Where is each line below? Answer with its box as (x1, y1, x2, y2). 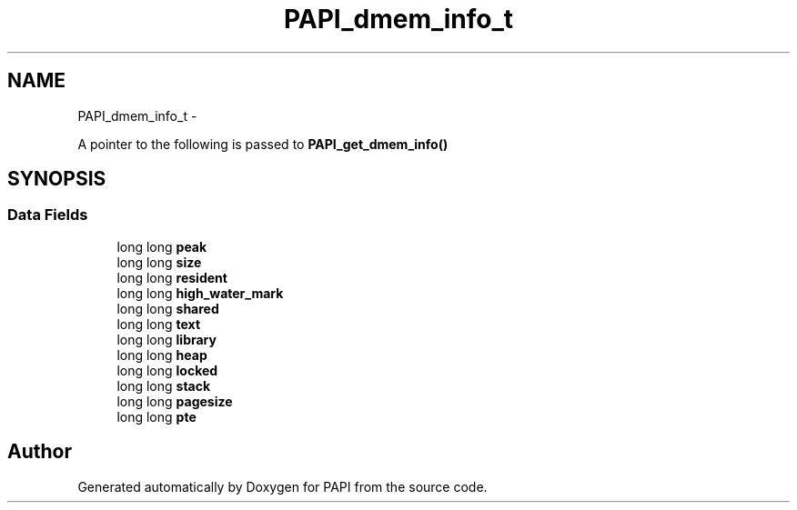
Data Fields (7, 205, 88, 225)
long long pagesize (116, 393, 233, 409)
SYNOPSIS (7, 167, 106, 191)
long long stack (116, 377, 211, 394)
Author (7, 440, 72, 464)
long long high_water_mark (116, 285, 284, 301)
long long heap (116, 346, 207, 363)
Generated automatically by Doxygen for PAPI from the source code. (77, 478, 488, 495)
